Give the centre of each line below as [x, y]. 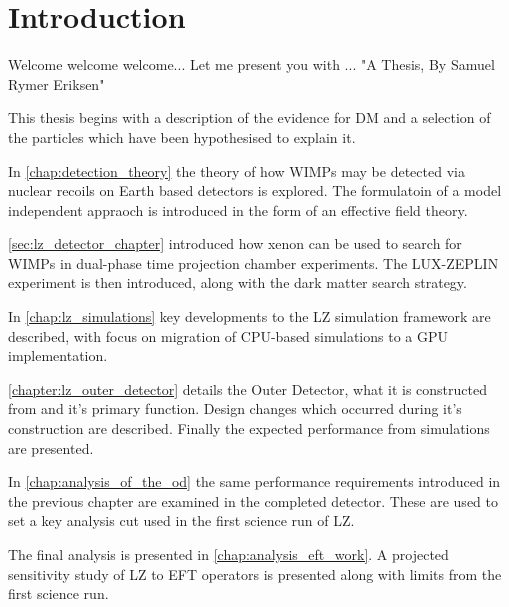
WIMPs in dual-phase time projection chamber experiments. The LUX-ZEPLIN [253, 262]
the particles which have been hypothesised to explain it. [182, 136]
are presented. [51, 447]
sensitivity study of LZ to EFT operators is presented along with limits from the [255, 573]
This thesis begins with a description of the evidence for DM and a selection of [249, 117]
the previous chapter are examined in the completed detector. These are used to [253, 500]
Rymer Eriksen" [56, 83]
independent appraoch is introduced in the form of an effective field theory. [238, 209]
